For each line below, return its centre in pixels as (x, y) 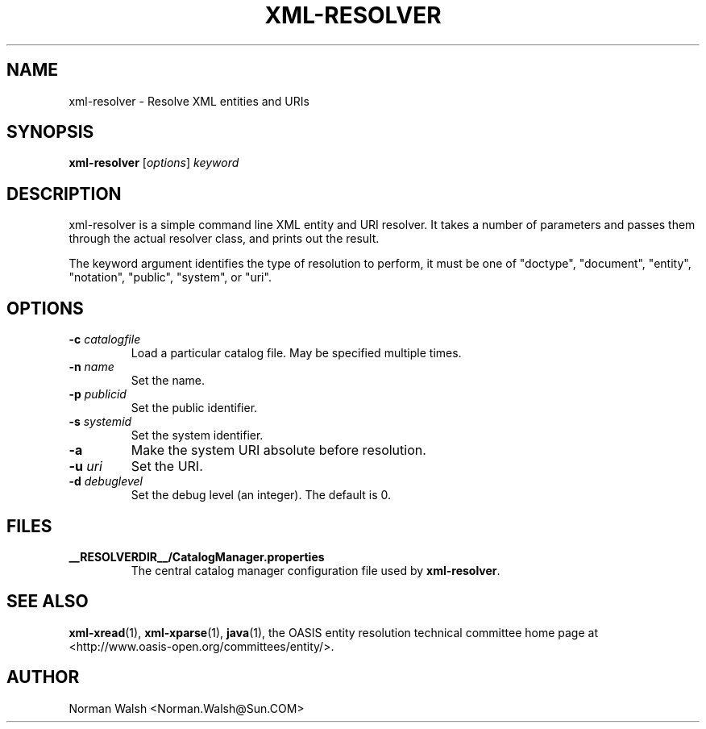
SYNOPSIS (50, 132)
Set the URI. (167, 467)
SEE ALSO (48, 602)
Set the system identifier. (197, 435)
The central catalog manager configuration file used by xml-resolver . (316, 570)
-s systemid (100, 422)
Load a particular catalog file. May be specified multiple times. (296, 353)
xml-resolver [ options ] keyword (154, 163)
